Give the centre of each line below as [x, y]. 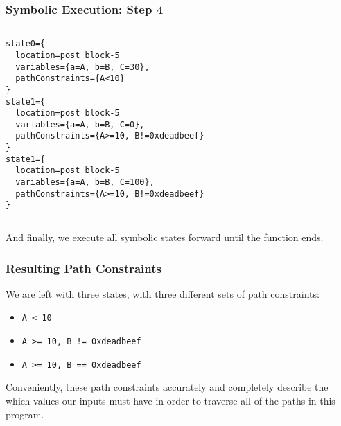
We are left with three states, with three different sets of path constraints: [163, 293]
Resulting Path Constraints [84, 268]
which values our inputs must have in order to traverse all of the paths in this [170, 401]
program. [25, 414]
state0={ [26, 44]
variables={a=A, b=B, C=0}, [80, 124]
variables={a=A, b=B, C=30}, [82, 67]
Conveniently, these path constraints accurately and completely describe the [167, 387]
